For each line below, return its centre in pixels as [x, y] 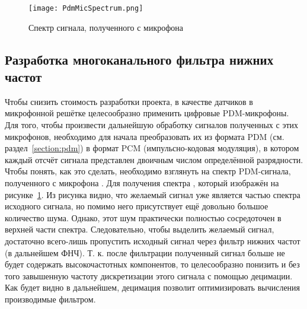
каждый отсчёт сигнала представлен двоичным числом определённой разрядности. [154, 159]
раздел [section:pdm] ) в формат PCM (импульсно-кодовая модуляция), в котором [152, 148]
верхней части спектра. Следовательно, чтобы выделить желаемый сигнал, [140, 229]
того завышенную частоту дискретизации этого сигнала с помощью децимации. [149, 275]
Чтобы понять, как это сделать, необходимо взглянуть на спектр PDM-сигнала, [148, 171]
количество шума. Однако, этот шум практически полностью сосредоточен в [143, 217]
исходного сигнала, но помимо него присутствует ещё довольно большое [137, 206]
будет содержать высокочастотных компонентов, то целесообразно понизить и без [152, 264]
